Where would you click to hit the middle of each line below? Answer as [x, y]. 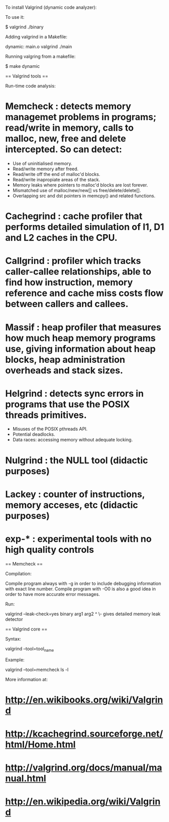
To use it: [15, 17]
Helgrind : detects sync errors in [75, 394]
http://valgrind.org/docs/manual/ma [84, 768]
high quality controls [50, 550]
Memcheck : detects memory [68, 106]
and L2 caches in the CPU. [61, 238]
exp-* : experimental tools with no [78, 539]
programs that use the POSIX [68, 404]
